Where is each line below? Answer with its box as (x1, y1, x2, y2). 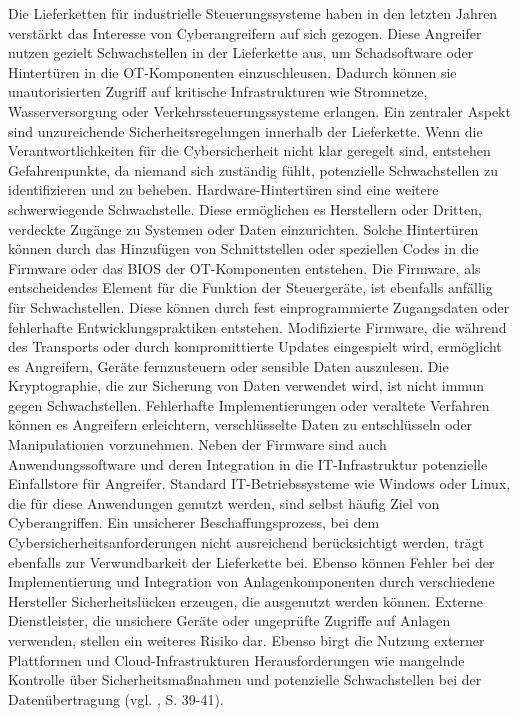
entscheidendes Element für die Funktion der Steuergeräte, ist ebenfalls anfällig (8, 277, 493, 298)
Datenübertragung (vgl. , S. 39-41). (8, 688, 224, 709)
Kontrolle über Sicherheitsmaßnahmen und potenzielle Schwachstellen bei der (8, 669, 482, 690)
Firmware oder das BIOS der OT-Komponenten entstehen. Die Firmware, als (8, 257, 481, 278)
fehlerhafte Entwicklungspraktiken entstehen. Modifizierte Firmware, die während (8, 316, 507, 337)
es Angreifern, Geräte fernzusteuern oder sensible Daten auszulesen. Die (8, 355, 449, 376)
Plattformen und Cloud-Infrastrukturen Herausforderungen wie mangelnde (8, 649, 465, 670)
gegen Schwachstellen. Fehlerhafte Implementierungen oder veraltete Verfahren (8, 394, 490, 415)
